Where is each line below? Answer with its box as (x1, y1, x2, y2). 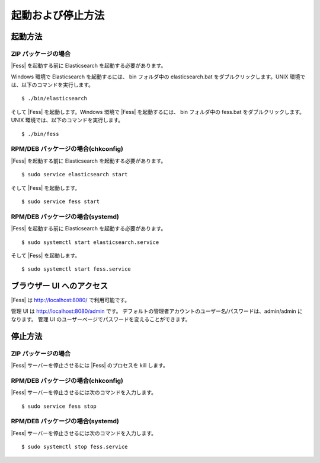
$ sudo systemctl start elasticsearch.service (21, 239, 159, 246)
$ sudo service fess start (21, 198, 100, 205)
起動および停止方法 (11, 9, 105, 22)
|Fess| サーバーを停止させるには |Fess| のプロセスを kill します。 (11, 362, 168, 369)
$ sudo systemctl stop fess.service (21, 443, 128, 451)
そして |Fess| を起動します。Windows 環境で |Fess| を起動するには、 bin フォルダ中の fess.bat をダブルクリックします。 (11, 108, 305, 115)
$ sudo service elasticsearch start (21, 171, 128, 178)
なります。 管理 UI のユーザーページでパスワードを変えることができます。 (11, 315, 191, 323)
